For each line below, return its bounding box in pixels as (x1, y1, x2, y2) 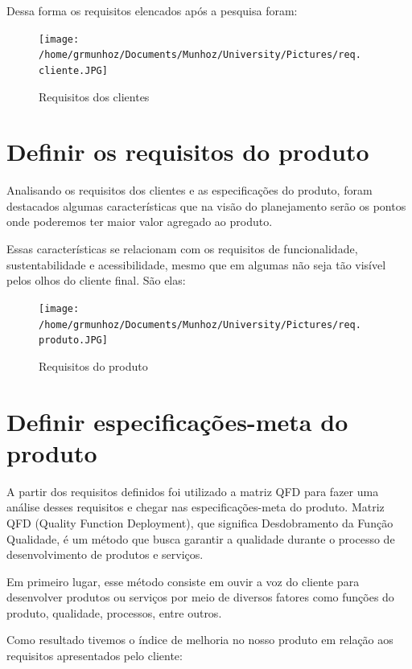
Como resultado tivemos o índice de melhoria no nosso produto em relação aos (6, 631, 393, 648)
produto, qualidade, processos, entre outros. (6, 604, 222, 621)
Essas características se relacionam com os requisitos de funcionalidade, (6, 240, 358, 257)
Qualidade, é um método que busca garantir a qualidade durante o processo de (6, 530, 395, 547)
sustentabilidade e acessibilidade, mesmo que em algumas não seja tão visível (6, 256, 386, 273)
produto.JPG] (39, 334, 108, 347)
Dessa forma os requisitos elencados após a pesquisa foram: (6, 2, 298, 18)
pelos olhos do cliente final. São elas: (6, 272, 186, 289)
